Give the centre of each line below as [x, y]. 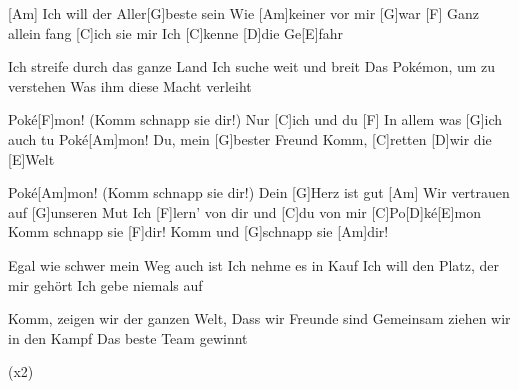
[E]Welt [31, 158]
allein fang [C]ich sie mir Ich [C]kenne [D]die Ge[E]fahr [176, 32]
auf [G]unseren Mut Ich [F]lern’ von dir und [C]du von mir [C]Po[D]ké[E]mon [244, 211]
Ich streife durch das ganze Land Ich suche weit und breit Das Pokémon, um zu [252, 66]
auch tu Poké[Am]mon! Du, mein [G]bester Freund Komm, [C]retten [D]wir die [250, 138]
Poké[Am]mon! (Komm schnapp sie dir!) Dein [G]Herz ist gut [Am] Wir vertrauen [259, 192]
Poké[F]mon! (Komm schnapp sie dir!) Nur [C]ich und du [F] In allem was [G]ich [255, 119]
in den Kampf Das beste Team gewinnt [128, 337]
